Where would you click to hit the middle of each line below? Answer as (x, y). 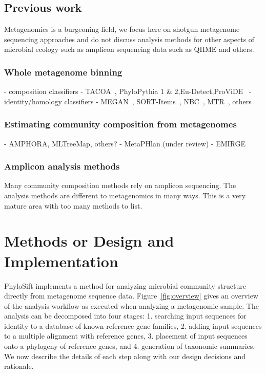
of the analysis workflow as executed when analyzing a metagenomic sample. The (131, 305)
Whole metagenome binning (63, 72)
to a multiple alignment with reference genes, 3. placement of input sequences (126, 336)
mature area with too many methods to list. (73, 205)
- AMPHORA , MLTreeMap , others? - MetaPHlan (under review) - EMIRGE (125, 143)
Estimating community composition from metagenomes (120, 124)
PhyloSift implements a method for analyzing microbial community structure (125, 285)
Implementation (61, 261)
